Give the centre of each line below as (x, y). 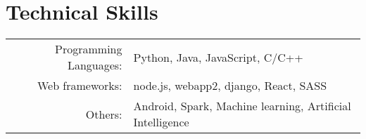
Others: (104, 114)
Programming (89, 49)
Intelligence (161, 122)
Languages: (95, 65)
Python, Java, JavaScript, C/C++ (218, 57)
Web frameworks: (80, 86)
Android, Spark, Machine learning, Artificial (242, 106)
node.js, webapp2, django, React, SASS (230, 86)
